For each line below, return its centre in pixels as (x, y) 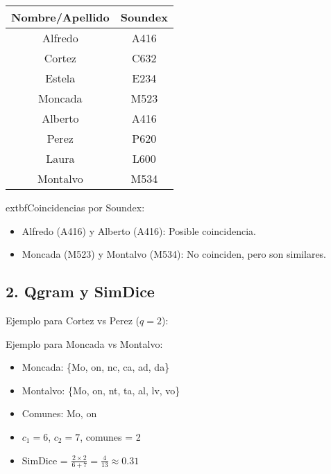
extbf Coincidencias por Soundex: (75, 207)
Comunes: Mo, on (59, 413)
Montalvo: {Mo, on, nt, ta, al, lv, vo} (101, 390)
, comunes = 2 (110, 436)
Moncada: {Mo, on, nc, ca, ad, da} (96, 367)
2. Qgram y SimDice (80, 291)
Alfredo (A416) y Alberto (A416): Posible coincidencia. (139, 230)
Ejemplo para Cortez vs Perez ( (73, 320)
